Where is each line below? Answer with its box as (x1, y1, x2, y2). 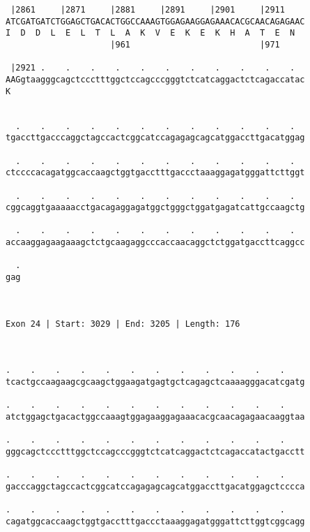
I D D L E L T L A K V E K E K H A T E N (6, 28, 295, 38)
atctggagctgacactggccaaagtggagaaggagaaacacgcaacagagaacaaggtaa (6, 411, 305, 422)
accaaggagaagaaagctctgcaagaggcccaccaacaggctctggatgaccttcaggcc (6, 237, 305, 248)
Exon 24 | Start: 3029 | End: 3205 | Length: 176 (6, 318, 240, 329)
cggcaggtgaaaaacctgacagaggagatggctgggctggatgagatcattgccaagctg (6, 202, 305, 213)
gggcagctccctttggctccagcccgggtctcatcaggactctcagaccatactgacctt (6, 446, 305, 457)
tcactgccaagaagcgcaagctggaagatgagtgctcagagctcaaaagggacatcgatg (6, 377, 305, 387)
